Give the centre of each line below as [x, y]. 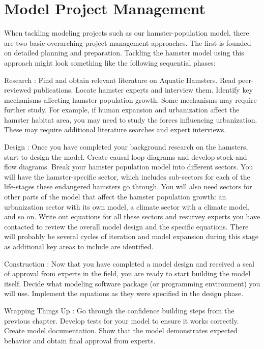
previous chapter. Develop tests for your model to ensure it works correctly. [122, 320]
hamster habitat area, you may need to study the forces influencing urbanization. [131, 119]
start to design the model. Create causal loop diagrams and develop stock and [126, 156]
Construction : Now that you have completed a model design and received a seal [129, 263]
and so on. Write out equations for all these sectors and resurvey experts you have [132, 216]
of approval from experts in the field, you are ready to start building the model [127, 273]
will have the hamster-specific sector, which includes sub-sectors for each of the [127, 176]
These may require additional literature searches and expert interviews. [115, 129]
